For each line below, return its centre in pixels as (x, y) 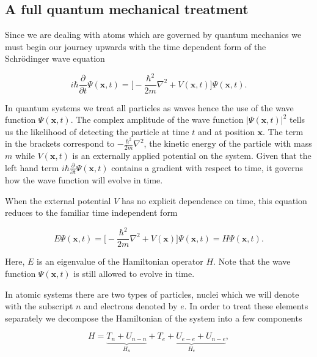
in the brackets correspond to (60, 143)
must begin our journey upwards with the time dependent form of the (136, 46)
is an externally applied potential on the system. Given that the (192, 156)
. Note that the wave (252, 261)
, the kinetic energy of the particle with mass (228, 143)
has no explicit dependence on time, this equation (214, 200)
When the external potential (58, 200)
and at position (226, 131)
